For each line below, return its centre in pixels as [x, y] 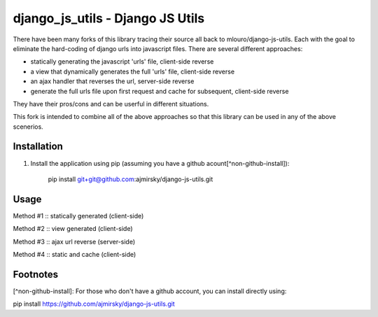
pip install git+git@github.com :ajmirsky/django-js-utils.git [131, 179]
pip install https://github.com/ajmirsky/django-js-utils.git [94, 304]
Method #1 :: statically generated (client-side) [78, 216]
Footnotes [36, 274]
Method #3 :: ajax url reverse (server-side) [74, 241]
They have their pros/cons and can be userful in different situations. [111, 104]
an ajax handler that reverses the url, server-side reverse [112, 81]
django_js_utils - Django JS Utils [109, 18]
